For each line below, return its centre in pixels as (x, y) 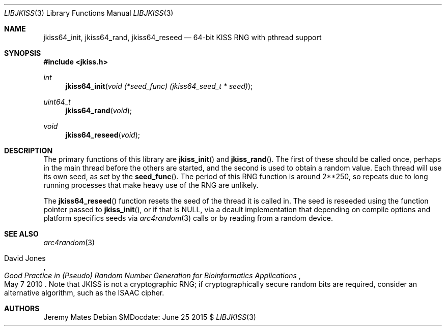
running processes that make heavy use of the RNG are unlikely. (151, 185)
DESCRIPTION (29, 151)
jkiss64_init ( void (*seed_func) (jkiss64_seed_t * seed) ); (159, 86)
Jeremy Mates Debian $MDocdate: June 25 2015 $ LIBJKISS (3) (150, 317)
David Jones (25, 258)
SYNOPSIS (23, 53)
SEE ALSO (21, 234)
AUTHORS (22, 308)
